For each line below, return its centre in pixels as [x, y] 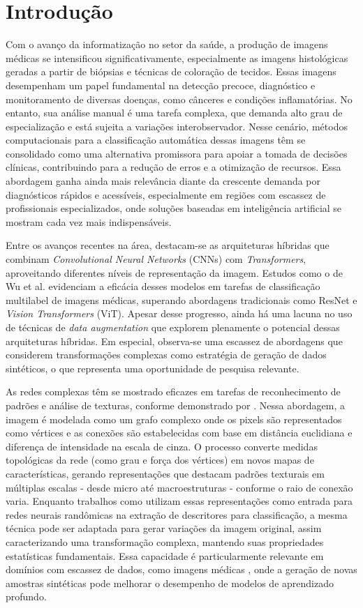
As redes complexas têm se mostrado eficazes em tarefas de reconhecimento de [173, 392]
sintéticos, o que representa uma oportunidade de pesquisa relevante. [153, 368]
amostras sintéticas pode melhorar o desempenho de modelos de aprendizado [170, 583]
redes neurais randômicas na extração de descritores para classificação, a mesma [177, 514]
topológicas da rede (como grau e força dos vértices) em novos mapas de [160, 460]
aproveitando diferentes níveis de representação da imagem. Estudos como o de [174, 272]
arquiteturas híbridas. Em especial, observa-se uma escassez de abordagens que [174, 341]
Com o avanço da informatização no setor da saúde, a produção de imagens [167, 44]
